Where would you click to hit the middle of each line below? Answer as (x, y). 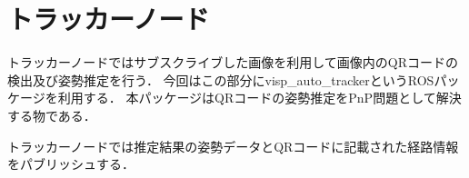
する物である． (52, 115)
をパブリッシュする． (71, 164)
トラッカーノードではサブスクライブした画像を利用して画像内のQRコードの (233, 62)
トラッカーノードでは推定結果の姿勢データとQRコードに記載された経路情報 (233, 146)
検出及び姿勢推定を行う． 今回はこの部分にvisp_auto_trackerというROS (221, 79)
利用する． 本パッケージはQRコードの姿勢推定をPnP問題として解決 (259, 98)
